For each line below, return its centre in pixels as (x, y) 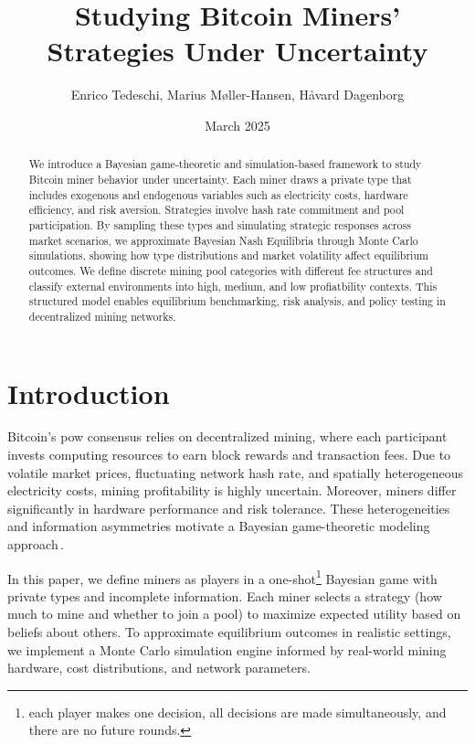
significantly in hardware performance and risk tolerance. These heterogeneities (229, 508)
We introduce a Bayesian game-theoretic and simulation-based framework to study (225, 164)
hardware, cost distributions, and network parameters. (159, 668)
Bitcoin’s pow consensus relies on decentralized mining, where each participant (227, 436)
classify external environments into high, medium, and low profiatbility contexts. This (233, 286)
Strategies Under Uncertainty (237, 51)
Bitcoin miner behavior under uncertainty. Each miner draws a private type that (220, 179)
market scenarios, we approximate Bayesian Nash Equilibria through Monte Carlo (223, 240)
